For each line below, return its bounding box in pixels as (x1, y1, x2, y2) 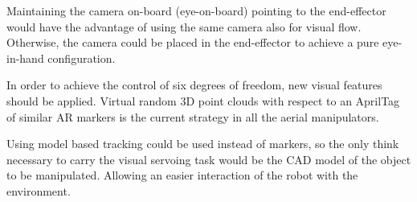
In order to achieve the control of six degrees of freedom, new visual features (6, 76, 382, 93)
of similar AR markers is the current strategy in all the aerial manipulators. (6, 108, 379, 125)
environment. (6, 182, 71, 199)
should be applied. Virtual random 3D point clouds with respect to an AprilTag (6, 92, 400, 109)
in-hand (6, 49, 44, 66)
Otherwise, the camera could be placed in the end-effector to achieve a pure (6, 34, 379, 51)
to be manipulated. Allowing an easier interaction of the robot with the (6, 167, 358, 183)
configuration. (47, 49, 116, 66)
